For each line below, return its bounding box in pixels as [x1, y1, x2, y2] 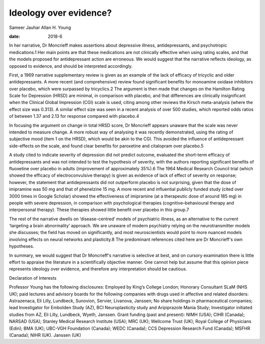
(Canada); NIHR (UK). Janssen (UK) [9, 332, 81, 338]
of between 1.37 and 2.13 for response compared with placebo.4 [9, 113, 139, 119]
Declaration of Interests [9, 275, 56, 281]
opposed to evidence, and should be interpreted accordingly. [9, 63, 133, 69]
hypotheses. [9, 243, 34, 249]
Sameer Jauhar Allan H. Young [9, 25, 71, 30]
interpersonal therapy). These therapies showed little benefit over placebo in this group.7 [9, 207, 189, 213]
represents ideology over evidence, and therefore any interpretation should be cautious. [9, 266, 187, 272]
